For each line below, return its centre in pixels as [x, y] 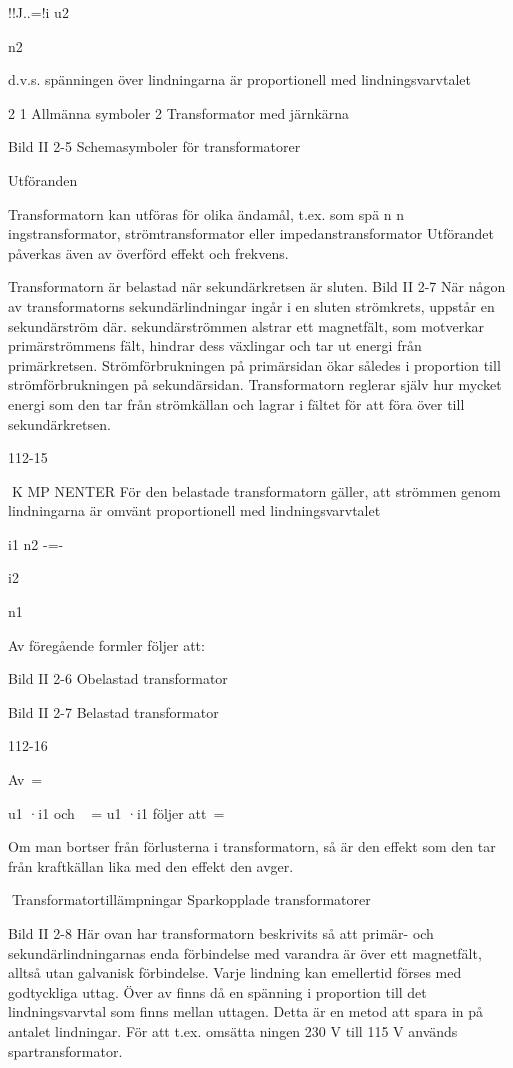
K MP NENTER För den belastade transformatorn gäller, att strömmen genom [256, 490]
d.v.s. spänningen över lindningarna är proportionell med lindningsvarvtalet [239, 79]
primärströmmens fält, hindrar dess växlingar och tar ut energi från [215, 345]
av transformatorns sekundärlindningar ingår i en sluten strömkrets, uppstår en [251, 305]
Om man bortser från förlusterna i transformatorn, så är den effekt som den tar [252, 846]
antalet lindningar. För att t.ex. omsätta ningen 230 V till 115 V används [233, 1030]
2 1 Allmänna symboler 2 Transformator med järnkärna [179, 112]
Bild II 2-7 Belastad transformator [113, 711]
